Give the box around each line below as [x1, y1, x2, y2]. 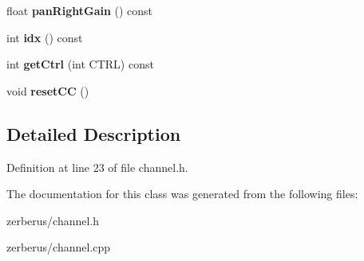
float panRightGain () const [6, 2, 153, 18]
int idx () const [6, 29, 83, 45]
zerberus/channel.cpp [6, 239, 111, 255]
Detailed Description [6, 121, 181, 146]
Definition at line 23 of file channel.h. [6, 158, 188, 175]
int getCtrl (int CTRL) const [6, 56, 154, 72]
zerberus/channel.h [6, 212, 100, 228]
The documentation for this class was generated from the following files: [6, 185, 358, 202]
